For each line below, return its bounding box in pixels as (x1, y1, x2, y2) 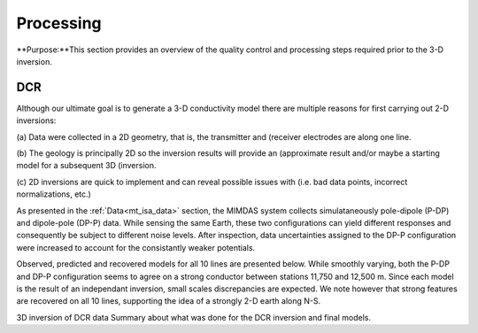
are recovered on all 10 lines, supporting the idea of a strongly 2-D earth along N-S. (16, 296, 321, 306)
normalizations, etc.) (16, 189, 92, 199)
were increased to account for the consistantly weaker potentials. (16, 242, 256, 252)
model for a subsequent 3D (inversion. (16, 160, 157, 171)
